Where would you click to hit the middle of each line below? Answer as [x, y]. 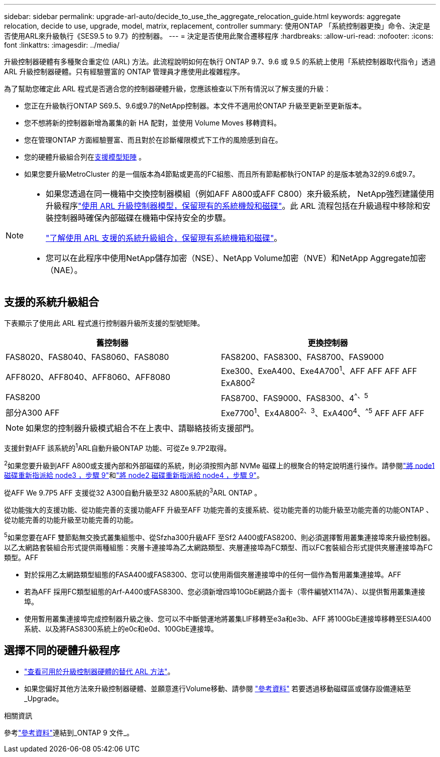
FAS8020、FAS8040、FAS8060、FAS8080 [87, 357]
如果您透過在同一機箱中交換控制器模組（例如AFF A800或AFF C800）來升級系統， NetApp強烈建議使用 [240, 194]
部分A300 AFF [33, 412]
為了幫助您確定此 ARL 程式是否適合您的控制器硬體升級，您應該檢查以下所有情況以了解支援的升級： [168, 89]
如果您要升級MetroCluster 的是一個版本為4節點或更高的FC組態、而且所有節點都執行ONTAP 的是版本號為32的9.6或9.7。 [222, 174]
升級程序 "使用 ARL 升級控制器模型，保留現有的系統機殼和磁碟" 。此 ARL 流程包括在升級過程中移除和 [234, 206]
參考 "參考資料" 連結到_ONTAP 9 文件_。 [69, 732]
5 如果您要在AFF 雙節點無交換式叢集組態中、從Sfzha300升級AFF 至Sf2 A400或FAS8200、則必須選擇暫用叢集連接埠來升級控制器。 [219, 537]
